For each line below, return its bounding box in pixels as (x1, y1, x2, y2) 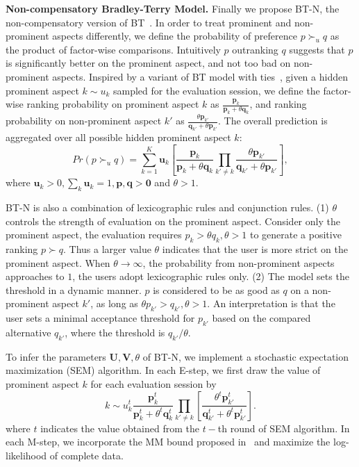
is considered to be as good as (153, 282, 280, 297)
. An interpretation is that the (207, 296, 335, 311)
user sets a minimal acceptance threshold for (6, 311, 195, 325)
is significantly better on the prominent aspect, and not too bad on (6, 56, 291, 70)
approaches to (6, 269, 65, 284)
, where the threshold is (65, 325, 165, 339)
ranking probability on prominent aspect (26, 97, 199, 111)
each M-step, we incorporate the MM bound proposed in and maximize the (6, 434, 331, 449)
